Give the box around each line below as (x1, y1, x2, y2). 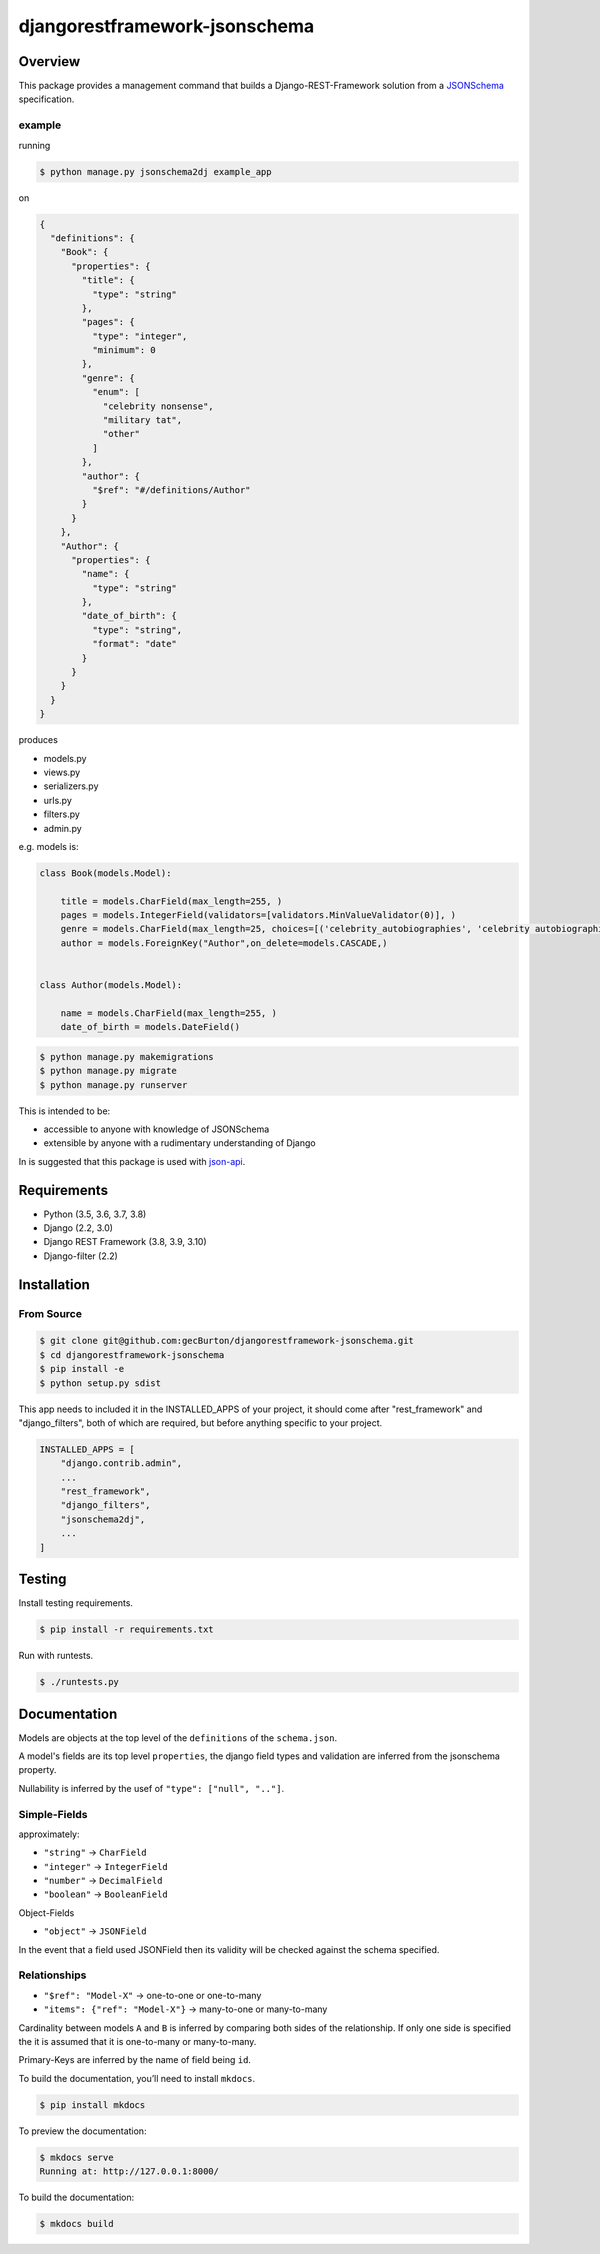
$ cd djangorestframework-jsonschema (39, 1349, 225, 1360)
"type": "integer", (91, 330, 188, 342)
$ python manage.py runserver (39, 1079, 188, 1090)
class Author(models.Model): (39, 980, 183, 991)
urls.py (43, 794, 72, 806)
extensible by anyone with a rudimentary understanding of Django (43, 1137, 316, 1149)
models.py (43, 752, 87, 764)
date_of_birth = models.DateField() (60, 1021, 240, 1033)
